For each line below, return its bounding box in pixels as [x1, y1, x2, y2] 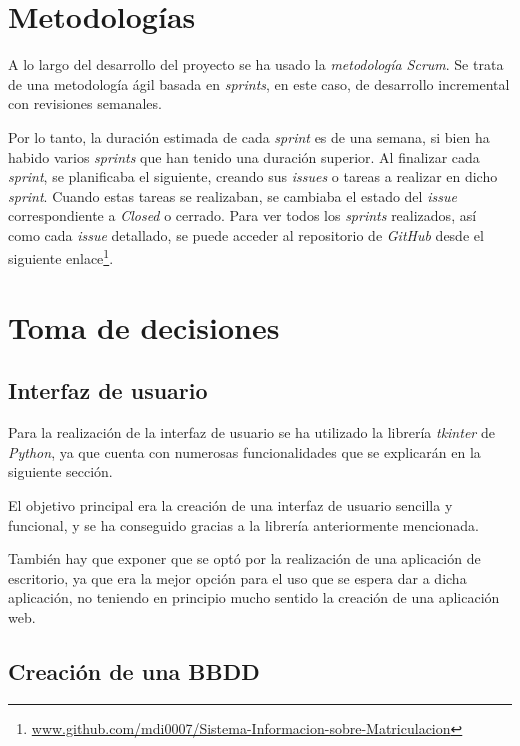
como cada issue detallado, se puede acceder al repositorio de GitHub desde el [8, 224, 484, 245]
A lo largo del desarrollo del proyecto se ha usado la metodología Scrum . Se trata [8, 54, 504, 75]
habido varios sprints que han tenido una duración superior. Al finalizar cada [8, 146, 480, 167]
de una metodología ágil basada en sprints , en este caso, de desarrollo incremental [8, 73, 510, 94]
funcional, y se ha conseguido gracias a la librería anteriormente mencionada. [8, 514, 479, 535]
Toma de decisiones [8, 306, 280, 347]
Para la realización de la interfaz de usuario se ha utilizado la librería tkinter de [8, 422, 495, 443]
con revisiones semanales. [8, 93, 162, 114]
